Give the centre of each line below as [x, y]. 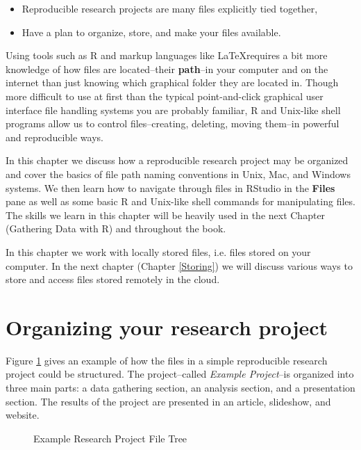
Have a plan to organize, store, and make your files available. [151, 32]
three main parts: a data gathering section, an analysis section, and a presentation [180, 387]
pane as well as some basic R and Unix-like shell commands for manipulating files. [180, 201]
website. [23, 415]
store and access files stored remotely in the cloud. [113, 279]
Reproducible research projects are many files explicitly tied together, [170, 8]
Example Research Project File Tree [110, 438]
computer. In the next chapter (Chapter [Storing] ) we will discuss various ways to [179, 265]
